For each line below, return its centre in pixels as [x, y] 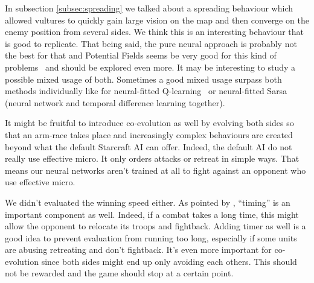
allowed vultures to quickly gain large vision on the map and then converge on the [157, 20]
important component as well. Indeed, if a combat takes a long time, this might [152, 214]
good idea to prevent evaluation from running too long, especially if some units [151, 237]
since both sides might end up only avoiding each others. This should [169, 261]
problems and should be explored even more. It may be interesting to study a [150, 67]
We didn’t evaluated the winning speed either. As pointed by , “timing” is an [148, 202]
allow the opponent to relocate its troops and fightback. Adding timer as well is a [155, 226]
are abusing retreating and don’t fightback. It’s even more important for [138, 250]
